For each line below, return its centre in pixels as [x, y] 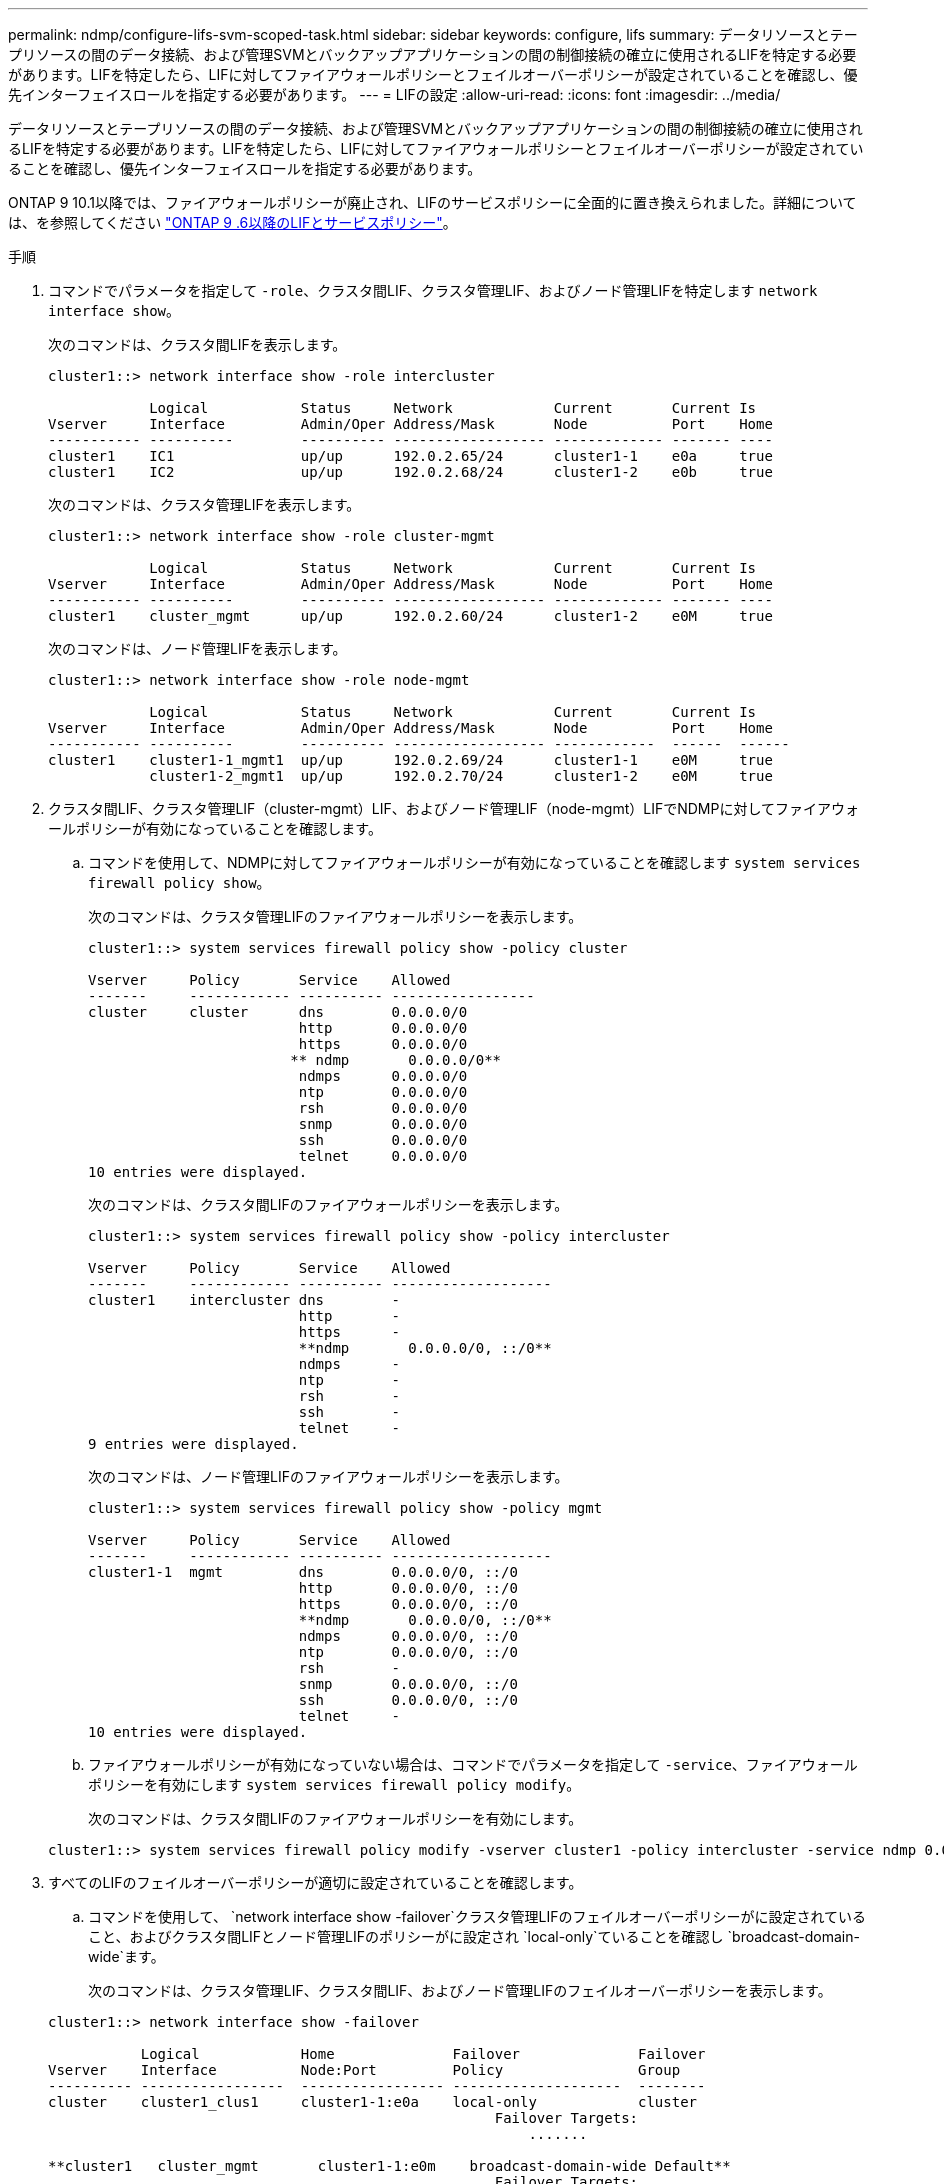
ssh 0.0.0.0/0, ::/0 [408, 1700]
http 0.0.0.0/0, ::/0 [408, 1588]
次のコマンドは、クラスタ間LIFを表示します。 [197, 344]
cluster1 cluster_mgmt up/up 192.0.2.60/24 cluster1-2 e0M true [410, 616]
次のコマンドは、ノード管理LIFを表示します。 [197, 648]
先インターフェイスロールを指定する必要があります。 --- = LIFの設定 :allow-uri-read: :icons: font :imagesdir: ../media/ [394, 94]
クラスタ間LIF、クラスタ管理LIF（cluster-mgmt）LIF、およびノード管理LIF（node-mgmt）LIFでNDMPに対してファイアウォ [454, 808]
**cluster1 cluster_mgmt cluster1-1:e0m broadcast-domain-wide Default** [389, 2166]
